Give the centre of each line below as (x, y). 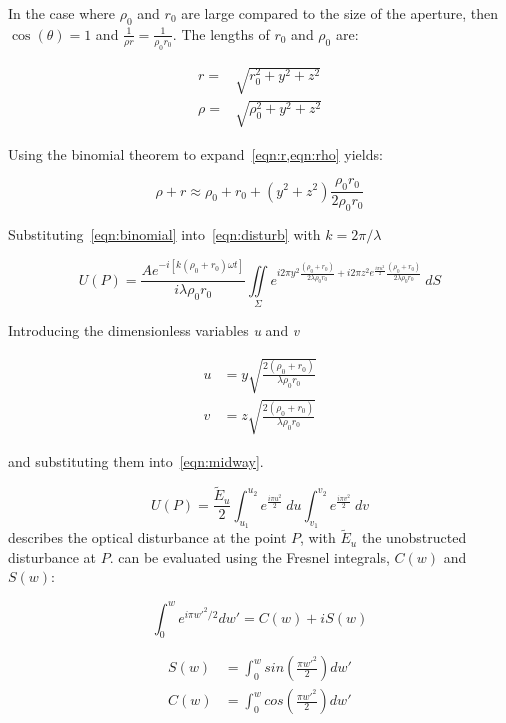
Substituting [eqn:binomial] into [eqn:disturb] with (164, 233)
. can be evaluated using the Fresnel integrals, (249, 556)
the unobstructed (414, 537)
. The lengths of (221, 33)
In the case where (62, 13)
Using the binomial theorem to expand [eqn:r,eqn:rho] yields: (195, 153)
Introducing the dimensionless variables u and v (154, 329)
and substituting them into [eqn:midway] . (136, 460)
